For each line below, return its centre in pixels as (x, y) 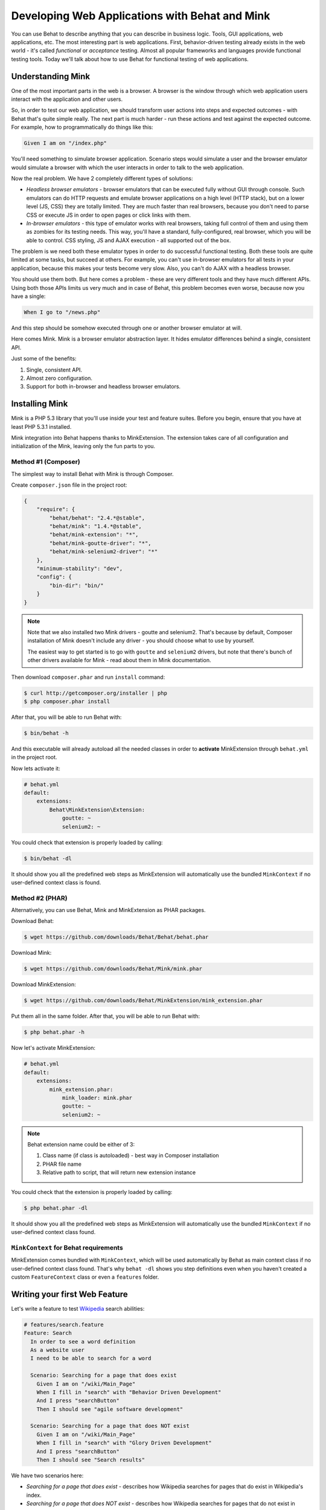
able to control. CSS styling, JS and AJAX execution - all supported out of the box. (129, 240)
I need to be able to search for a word (91, 1358)
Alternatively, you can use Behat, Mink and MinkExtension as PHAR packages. (108, 910)
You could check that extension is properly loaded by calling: (87, 842)
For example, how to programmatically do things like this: (82, 127)
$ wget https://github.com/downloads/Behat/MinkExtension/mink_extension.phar (143, 1001)
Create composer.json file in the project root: (69, 485)
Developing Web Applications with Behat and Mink (141, 16)
